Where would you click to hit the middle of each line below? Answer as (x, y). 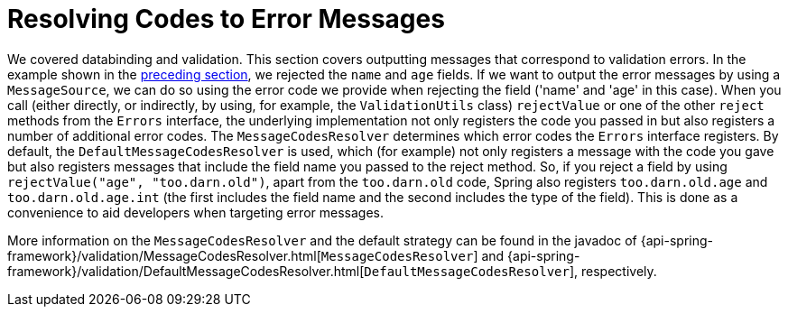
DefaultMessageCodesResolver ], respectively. (510, 271)
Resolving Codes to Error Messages (226, 19)
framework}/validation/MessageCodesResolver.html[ (164, 255)
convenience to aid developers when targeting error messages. (195, 212)
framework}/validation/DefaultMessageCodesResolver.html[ (186, 271)
